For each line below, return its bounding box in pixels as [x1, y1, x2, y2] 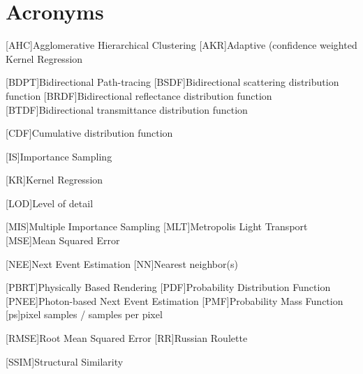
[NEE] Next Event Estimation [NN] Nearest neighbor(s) [6, 256, 238, 271]
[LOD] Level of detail [6, 195, 94, 210]
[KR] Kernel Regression [6, 172, 103, 187]
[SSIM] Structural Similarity [6, 354, 124, 368]
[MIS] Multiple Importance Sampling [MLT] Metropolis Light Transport [6, 219, 308, 234]
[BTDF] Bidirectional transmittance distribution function [6, 102, 248, 117]
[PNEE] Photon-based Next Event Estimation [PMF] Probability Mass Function [6, 293, 343, 308]
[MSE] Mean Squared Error [6, 233, 120, 248]
